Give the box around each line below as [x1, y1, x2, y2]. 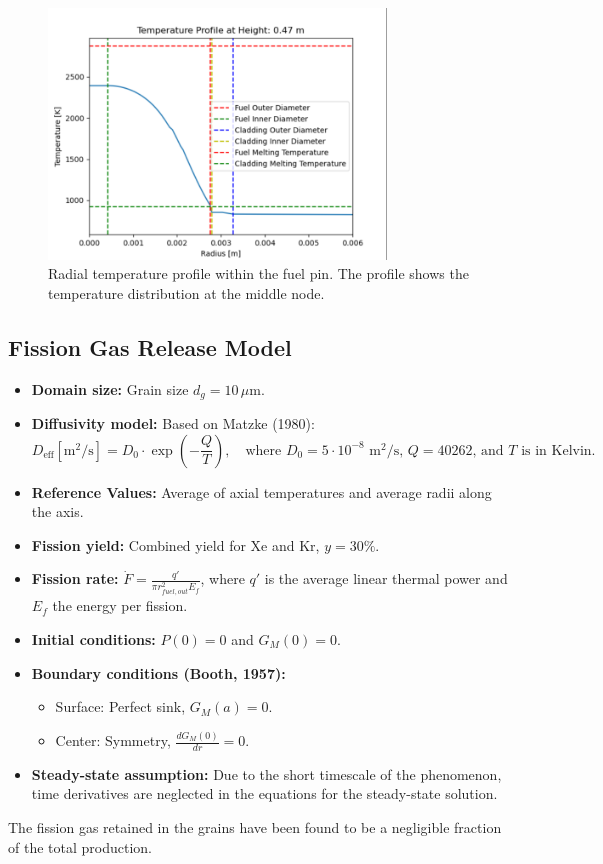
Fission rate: [31, 568, 119, 589]
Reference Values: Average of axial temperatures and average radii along [31, 481, 492, 502]
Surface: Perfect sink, [55, 696, 186, 717]
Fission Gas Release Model [8, 331, 292, 362]
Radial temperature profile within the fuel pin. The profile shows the [48, 263, 469, 284]
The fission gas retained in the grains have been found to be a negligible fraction [8, 817, 502, 838]
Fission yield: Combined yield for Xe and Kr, [31, 534, 320, 555]
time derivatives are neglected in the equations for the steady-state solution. [31, 783, 498, 804]
